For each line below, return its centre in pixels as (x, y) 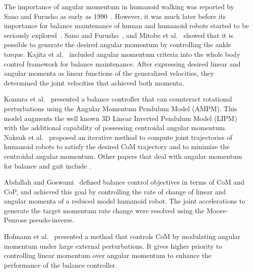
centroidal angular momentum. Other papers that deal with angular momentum (123, 156)
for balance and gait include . (48, 165)
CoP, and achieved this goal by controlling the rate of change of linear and (115, 191)
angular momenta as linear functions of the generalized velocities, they (109, 73)
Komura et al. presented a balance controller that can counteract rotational (118, 99)
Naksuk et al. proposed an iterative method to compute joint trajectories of (118, 137)
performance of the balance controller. (61, 264)
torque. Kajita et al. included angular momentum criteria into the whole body (122, 54)
